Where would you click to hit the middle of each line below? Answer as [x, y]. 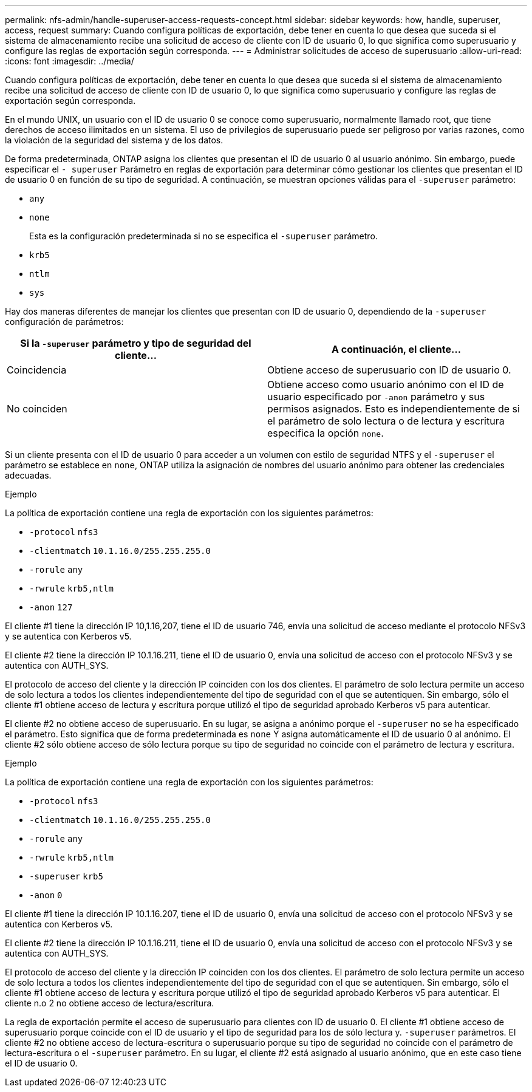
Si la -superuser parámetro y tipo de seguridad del [136, 343]
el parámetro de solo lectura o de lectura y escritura [386, 421]
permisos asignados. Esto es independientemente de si [394, 409]
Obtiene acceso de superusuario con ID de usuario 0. [389, 370]
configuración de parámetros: [64, 322]
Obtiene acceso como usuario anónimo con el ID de [386, 384]
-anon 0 [46, 895]
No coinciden [37, 409]
